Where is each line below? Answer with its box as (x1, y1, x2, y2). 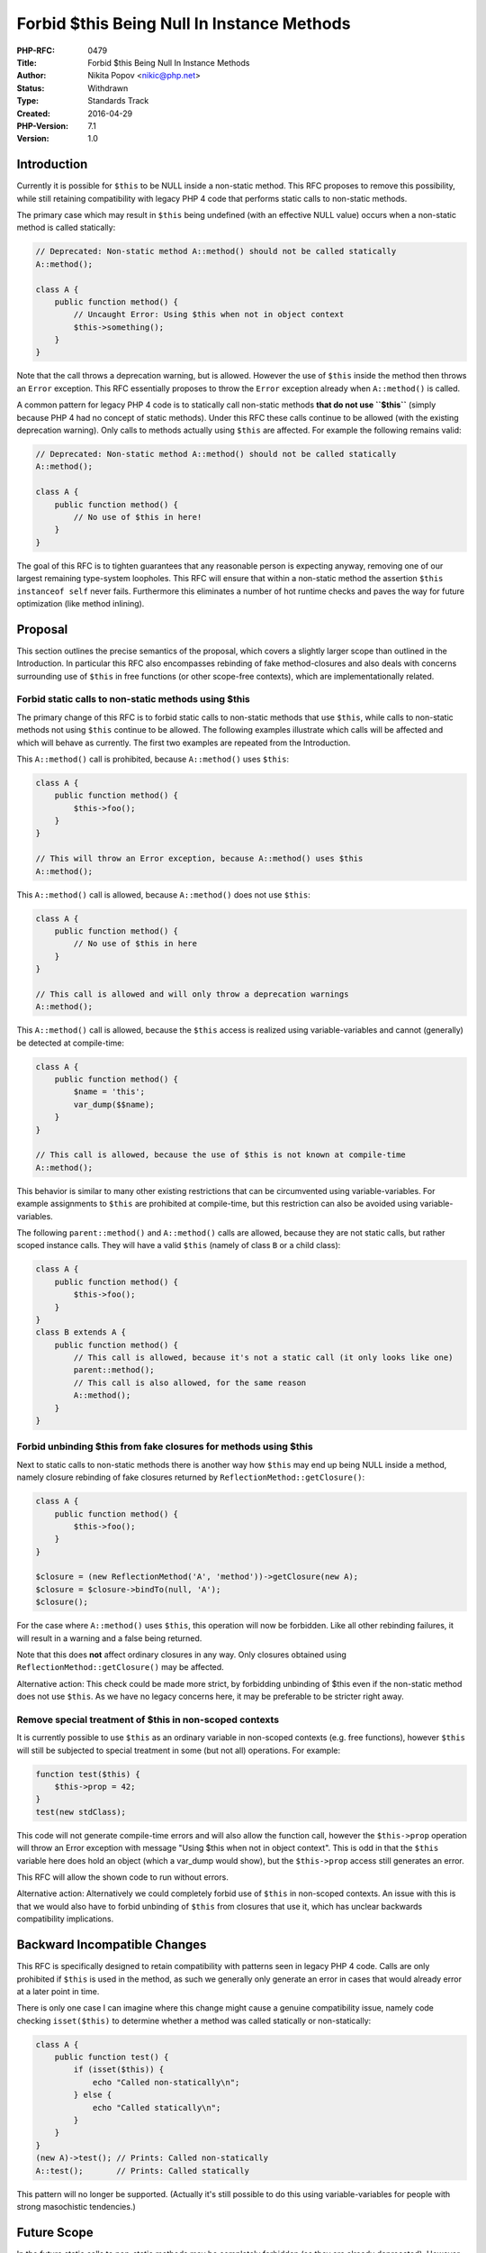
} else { (73, 2090, 112, 2100)
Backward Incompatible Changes (16, 1938, 207, 1953)
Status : (16, 82, 45, 94)
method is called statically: (16, 222, 116, 233)
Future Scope (16, 2224, 94, 2239)
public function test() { (54, 2052, 169, 2063)
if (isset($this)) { (73, 2065, 165, 2075)
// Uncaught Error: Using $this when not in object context (73, 309, 345, 320)
